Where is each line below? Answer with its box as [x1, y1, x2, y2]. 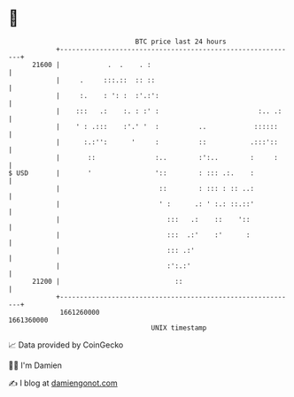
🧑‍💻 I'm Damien [8, 360, 63, 370]
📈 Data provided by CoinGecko [8, 340, 124, 350]
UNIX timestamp [151, 323, 207, 332]
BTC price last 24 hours [135, 37, 227, 46]
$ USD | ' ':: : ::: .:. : [8, 168, 254, 178]
